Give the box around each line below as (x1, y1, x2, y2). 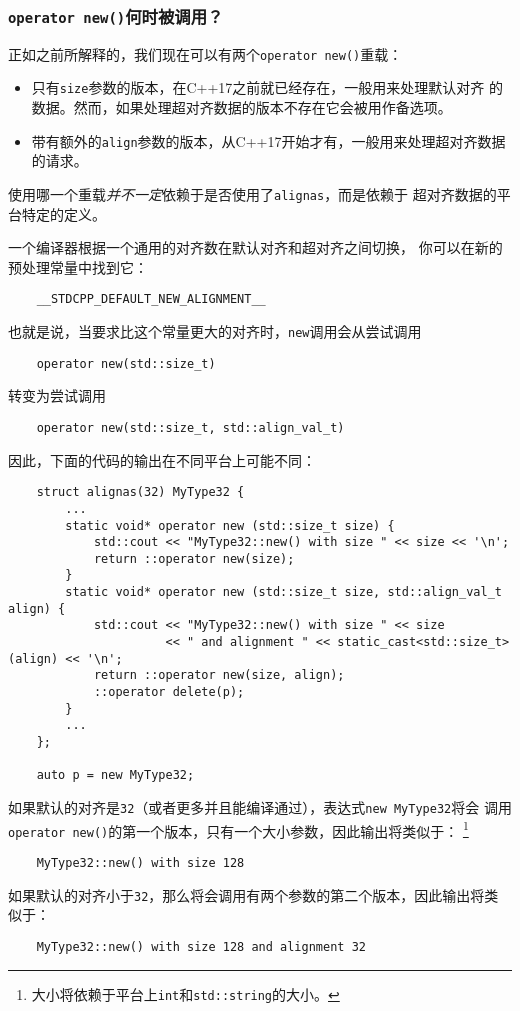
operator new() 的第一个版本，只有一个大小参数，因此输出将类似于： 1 (8, 817, 469, 841)
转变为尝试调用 (8, 385, 106, 406)
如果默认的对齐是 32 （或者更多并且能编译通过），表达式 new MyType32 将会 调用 (8, 797, 512, 817)
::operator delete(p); (93, 685, 245, 700)
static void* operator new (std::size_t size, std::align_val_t (65, 585, 502, 600)
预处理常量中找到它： (8, 256, 148, 277)
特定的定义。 (21, 203, 106, 224)
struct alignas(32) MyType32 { (36, 485, 245, 500)
